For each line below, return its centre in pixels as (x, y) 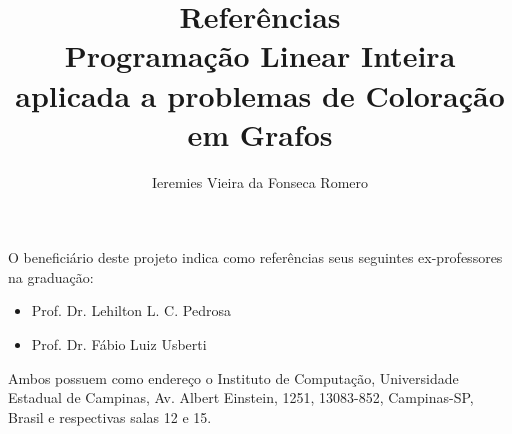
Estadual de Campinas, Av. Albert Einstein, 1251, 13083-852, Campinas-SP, (241, 397)
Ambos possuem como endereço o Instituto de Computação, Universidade (233, 377)
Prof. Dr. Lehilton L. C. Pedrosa (131, 310)
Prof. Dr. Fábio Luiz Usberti (119, 344)
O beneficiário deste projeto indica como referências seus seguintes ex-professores (255, 257)
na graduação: (51, 276)
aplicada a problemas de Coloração (260, 94)
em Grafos (260, 133)
